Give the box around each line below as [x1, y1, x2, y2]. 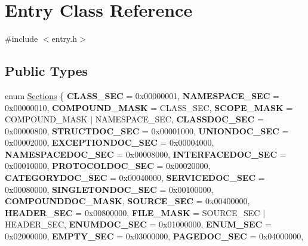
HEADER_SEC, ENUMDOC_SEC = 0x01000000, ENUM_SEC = [5, 218, 272, 230]
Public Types [5, 61, 88, 80]
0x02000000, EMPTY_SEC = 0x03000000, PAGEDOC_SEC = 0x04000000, [5, 230, 304, 242]
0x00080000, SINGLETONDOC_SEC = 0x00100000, [5, 183, 214, 195]
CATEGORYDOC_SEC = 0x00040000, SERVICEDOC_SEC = [5, 171, 265, 184]
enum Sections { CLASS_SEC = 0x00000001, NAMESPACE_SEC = [5, 89, 279, 102]
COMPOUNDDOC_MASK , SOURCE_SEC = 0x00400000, [5, 195, 250, 207]
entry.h [51, 32, 78, 45]
